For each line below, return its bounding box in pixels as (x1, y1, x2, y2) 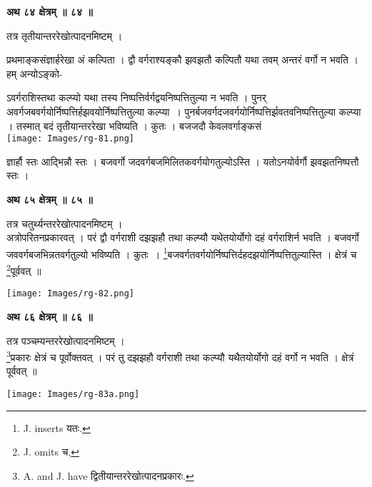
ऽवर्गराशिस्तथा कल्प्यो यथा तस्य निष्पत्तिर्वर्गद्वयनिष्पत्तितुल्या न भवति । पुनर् (6, 90, 266, 105)
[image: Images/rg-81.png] (6, 134, 134, 144)
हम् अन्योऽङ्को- (6, 66, 63, 81)
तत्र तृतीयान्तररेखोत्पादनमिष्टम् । (6, 28, 123, 43)
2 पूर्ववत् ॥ (6, 261, 41, 278)
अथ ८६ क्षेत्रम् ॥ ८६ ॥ (6, 308, 93, 323)
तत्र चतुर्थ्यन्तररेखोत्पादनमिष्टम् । (6, 216, 123, 231)
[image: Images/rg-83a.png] (6, 388, 140, 399)
